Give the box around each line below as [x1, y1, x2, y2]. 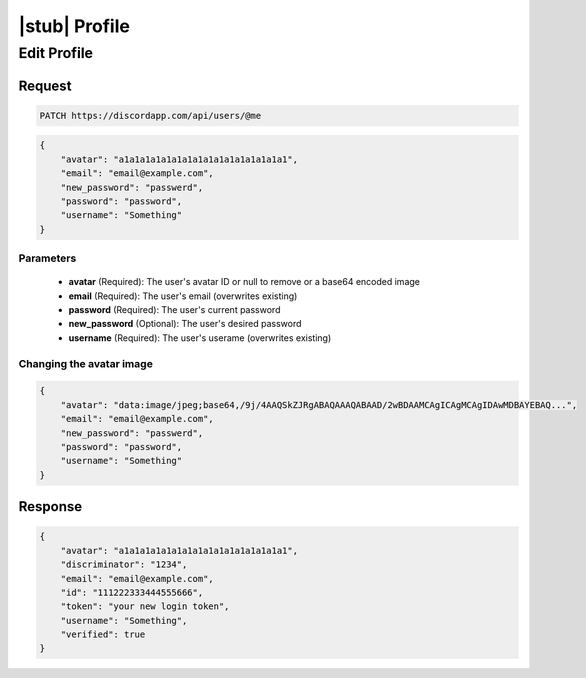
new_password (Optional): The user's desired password [68, 318, 302, 330]
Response [18, 498, 83, 515]
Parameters [18, 251, 77, 265]
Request [18, 77, 72, 94]
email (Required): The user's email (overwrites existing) [68, 290, 298, 302]
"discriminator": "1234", [60, 559, 188, 570]
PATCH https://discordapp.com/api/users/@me [39, 110, 262, 121]
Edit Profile [18, 44, 94, 62]
